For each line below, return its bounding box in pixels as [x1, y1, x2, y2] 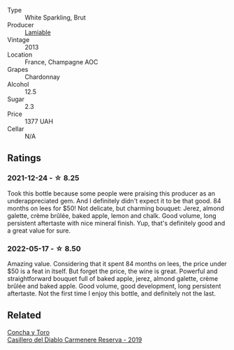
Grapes [7, 66, 29, 73]
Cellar [7, 125, 24, 133]
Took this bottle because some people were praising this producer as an [7, 189, 215, 198]
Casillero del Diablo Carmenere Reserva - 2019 [7, 335, 142, 344]
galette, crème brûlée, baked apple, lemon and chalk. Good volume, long [7, 211, 217, 219]
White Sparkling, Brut [24, 13, 86, 22]
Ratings [7, 152, 42, 164]
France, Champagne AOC [24, 58, 98, 66]
